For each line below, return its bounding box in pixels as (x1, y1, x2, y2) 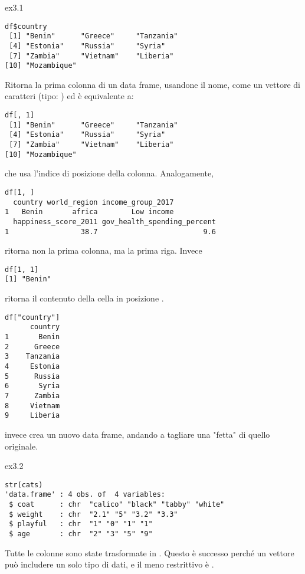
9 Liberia (5, 411, 60, 420)
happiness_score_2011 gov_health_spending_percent (13, 217, 216, 226)
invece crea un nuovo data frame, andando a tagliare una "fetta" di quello (5, 428, 270, 440)
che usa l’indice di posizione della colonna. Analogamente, (5, 167, 214, 179)
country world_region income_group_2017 (13, 198, 174, 206)
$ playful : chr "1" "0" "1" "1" (9, 520, 153, 529)
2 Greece (5, 342, 60, 351)
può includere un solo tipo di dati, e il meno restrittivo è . (5, 558, 214, 570)
